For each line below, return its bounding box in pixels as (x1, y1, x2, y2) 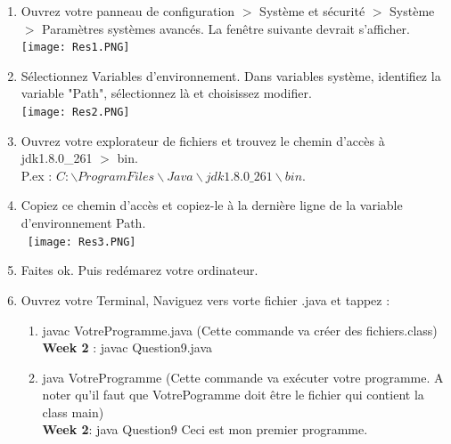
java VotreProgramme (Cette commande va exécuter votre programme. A (42, 367, 444, 386)
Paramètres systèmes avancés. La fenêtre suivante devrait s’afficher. (42, 19, 410, 37)
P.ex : (20, 165, 53, 184)
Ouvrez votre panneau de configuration (20, 2, 235, 20)
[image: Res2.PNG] (20, 106, 130, 119)
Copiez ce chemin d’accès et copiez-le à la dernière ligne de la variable (20, 196, 403, 214)
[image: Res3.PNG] (27, 235, 136, 248)
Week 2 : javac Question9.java (42, 338, 213, 357)
